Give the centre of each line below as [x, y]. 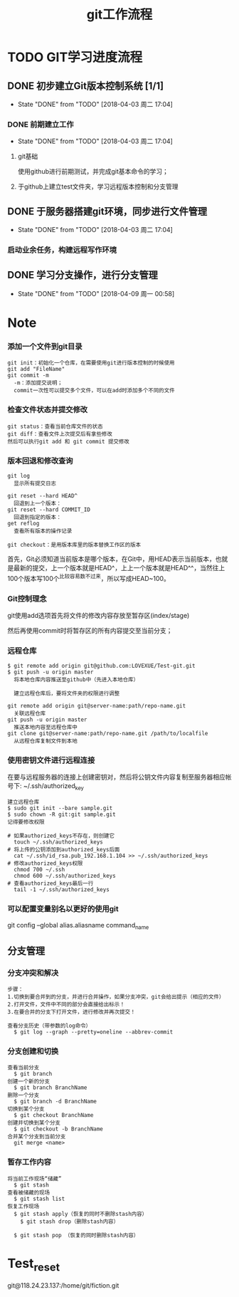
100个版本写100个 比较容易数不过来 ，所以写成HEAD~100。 [89, 577]
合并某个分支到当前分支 [37, 1137]
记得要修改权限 [26, 822]
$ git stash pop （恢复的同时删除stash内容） [76, 1235]
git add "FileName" [36, 369]
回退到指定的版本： [38, 517]
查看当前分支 [23, 1068]
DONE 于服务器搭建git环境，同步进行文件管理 [107, 211]
